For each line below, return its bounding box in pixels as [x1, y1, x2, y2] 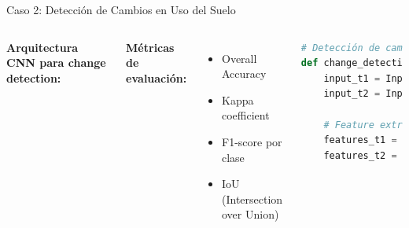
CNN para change [6, 54, 106, 71]
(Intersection [222, 190, 283, 207]
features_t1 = [323, 134, 397, 146]
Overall [222, 50, 257, 66]
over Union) [222, 206, 279, 222]
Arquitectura [6, 39, 79, 55]
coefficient [222, 107, 270, 123]
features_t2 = [323, 149, 397, 161]
